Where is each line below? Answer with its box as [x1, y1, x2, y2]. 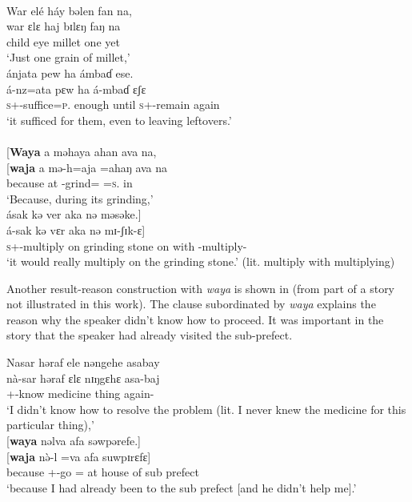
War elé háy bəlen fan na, [6, 2, 132, 18]
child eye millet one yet [6, 33, 120, 50]
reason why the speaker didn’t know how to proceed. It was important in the [6, 311, 384, 327]
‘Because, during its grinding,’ [6, 190, 154, 207]
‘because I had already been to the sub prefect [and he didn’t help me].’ [6, 479, 357, 496]
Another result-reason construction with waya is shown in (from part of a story [6, 279, 395, 296]
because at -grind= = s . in [6, 175, 133, 191]
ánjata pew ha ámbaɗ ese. [6, 64, 134, 81]
